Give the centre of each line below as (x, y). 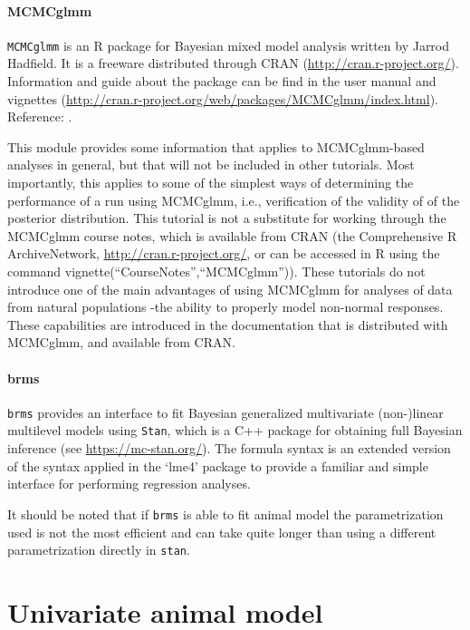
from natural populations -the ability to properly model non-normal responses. (225, 307)
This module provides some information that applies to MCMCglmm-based (216, 146)
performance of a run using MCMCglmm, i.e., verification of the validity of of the (234, 200)
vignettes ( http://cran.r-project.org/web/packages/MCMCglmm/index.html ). (223, 98)
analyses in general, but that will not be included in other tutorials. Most (211, 165)
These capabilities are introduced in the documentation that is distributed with (228, 324)
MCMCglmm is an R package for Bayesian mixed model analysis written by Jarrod (229, 45)
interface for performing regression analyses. (129, 484)
